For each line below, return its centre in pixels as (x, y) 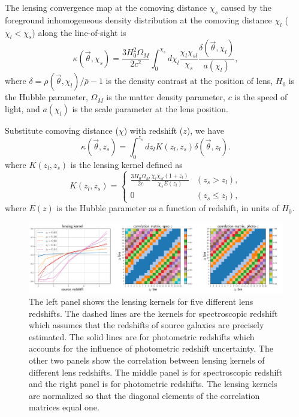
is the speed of (261, 97)
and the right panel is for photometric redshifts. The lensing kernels (153, 384)
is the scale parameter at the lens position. (150, 108)
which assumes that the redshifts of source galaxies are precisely (147, 325)
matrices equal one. (64, 407)
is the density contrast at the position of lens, (189, 81)
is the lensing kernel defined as (126, 164)
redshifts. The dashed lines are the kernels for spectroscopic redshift (153, 313)
